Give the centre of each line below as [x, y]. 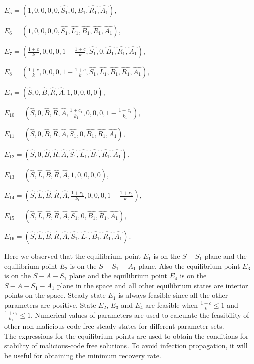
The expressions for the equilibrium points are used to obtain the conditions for [126, 336]
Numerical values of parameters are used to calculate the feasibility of [142, 315]
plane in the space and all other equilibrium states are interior [153, 285]
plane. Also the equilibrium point [189, 265]
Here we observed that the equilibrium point [73, 256]
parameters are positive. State [50, 305]
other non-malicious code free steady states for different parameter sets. [114, 326]
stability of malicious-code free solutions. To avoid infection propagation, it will [126, 346]
